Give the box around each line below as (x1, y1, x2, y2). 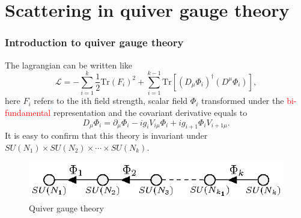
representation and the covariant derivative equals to (53, 106, 248, 118)
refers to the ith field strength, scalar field (34, 94, 188, 107)
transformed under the (201, 94, 284, 107)
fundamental (5, 106, 51, 118)
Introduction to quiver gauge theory (5, 35, 184, 50)
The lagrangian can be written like (5, 58, 133, 71)
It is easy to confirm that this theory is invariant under (5, 129, 208, 142)
